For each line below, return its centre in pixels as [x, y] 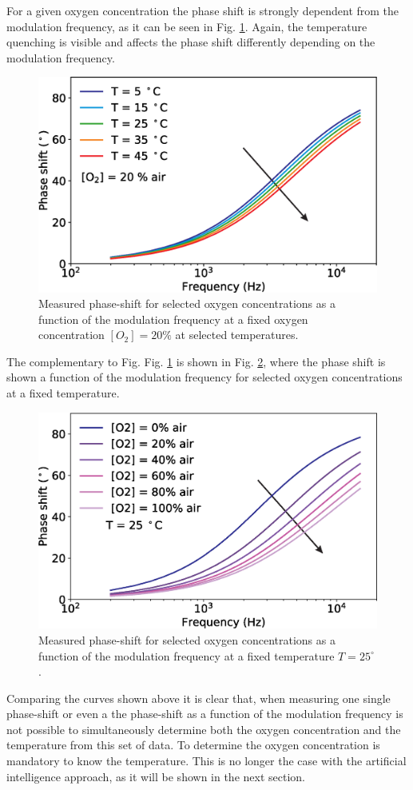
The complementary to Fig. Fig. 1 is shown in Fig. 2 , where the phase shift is [196, 361]
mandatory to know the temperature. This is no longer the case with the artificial [206, 761]
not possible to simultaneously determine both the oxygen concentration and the [204, 729]
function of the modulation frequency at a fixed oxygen [173, 319]
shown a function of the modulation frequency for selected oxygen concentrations [205, 377]
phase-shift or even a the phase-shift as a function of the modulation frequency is [205, 714]
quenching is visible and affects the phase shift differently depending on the [191, 42]
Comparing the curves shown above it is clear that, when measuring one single [199, 698]
